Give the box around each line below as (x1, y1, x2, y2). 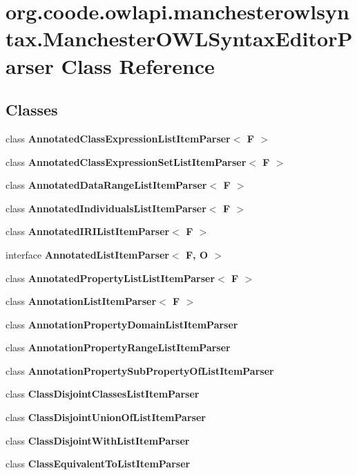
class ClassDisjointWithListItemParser (6, 433, 190, 447)
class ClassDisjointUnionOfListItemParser (6, 410, 206, 425)
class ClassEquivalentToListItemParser (6, 456, 191, 471)
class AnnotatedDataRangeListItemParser (6, 178, 207, 192)
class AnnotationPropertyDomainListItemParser (6, 317, 238, 331)
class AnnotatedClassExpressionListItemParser (6, 131, 231, 145)
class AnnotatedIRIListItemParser (6, 224, 170, 239)
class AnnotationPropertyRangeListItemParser (6, 340, 231, 355)
